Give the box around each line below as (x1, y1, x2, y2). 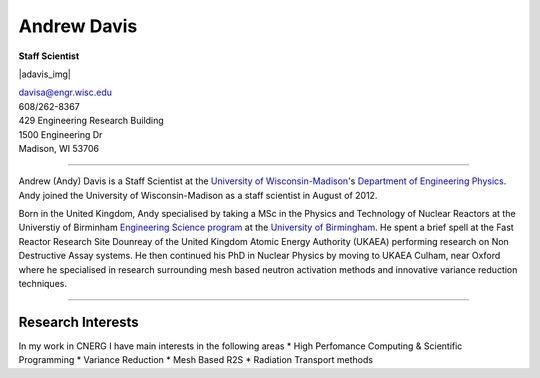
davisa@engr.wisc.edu (18, 86, 112, 99)
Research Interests (18, 313, 139, 330)
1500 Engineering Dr (18, 128, 103, 140)
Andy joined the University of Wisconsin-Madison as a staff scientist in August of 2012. (18, 189, 378, 201)
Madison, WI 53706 (18, 142, 100, 154)
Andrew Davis (18, 15, 138, 37)
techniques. (18, 278, 67, 290)
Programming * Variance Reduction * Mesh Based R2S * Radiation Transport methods (18, 354, 374, 366)
